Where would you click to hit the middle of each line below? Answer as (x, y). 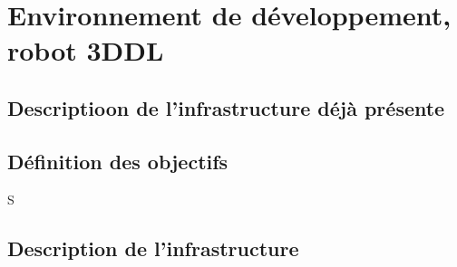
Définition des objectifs (118, 161)
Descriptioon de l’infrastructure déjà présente (226, 107)
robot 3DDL (86, 50)
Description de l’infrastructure (153, 248)
